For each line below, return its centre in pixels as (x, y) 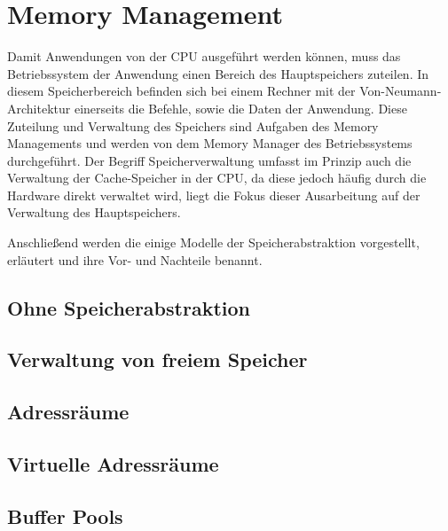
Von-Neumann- (401, 91)
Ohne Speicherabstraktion (129, 307)
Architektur (39, 108)
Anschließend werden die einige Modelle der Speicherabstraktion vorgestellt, (213, 242)
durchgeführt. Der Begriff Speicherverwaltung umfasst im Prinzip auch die (209, 160)
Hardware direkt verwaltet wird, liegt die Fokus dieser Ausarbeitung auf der (214, 195)
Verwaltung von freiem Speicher (157, 359)
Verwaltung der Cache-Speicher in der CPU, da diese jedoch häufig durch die (217, 178)
